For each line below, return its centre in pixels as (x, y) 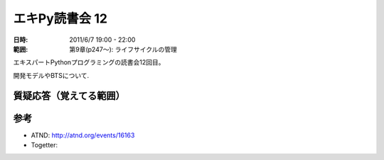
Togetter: (44, 145)
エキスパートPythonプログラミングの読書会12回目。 (89, 62)
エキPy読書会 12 (60, 18)
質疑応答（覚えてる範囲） (69, 96)
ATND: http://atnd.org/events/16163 (83, 135)
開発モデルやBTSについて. (51, 75)
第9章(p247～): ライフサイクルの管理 (123, 49)
